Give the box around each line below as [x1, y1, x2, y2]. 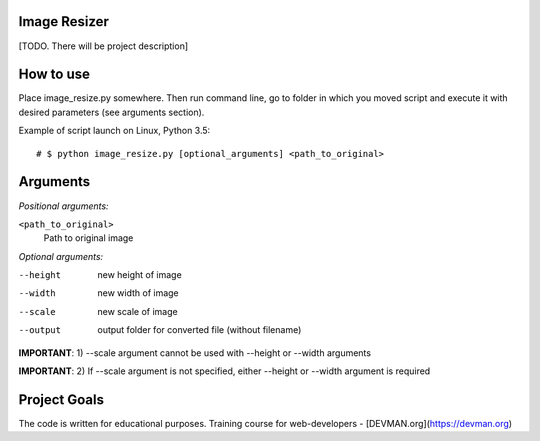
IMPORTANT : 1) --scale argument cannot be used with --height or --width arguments [18, 346, 372, 359]
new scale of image [97, 305, 179, 317]
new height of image [97, 269, 182, 281]
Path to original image [43, 232, 134, 244]
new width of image [97, 287, 179, 299]
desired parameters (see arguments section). [18, 106, 205, 118]
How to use [18, 66, 90, 83]
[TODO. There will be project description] [18, 40, 189, 52]
